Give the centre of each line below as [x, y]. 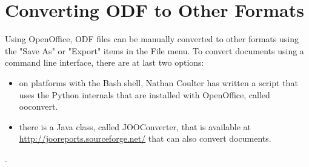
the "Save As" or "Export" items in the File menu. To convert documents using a [154, 50]
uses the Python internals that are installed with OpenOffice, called [145, 94]
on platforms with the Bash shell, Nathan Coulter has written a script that [158, 82]
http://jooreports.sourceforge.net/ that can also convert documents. [145, 138]
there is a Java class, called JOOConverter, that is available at [135, 126]
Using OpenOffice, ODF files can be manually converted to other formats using [152, 39]
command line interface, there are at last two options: [105, 62]
